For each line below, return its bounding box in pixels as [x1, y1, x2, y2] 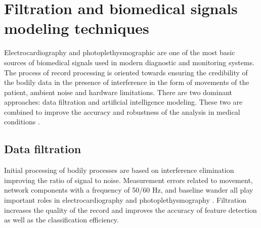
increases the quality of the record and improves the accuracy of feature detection [4, 204, 257, 215]
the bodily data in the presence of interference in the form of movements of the [4, 77, 249, 87]
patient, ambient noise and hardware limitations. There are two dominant [4, 86, 233, 97]
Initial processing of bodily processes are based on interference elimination [4, 165, 234, 175]
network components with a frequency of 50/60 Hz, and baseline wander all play [4, 185, 253, 195]
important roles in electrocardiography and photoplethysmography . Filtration [4, 195, 247, 205]
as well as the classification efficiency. [4, 214, 119, 225]
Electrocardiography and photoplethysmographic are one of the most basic [4, 47, 235, 58]
